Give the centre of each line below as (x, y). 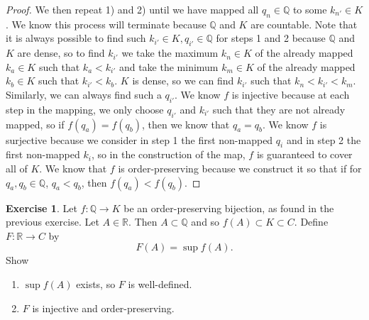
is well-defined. (160, 283)
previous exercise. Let (53, 222)
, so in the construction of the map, (168, 154)
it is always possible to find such (76, 38)
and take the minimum (169, 66)
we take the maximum (170, 53)
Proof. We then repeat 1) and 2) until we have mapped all (132, 9)
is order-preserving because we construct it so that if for (240, 168)
